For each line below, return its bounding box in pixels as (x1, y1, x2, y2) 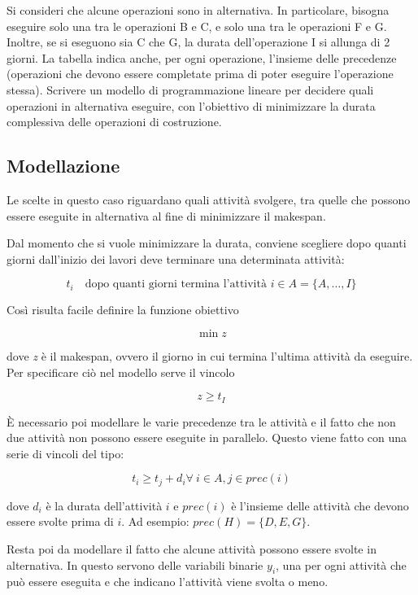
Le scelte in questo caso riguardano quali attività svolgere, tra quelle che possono (7, 190, 411, 208)
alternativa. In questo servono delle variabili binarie (7, 556, 263, 573)
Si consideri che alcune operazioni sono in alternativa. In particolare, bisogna (7, 2, 390, 18)
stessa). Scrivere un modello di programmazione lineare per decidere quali (7, 81, 374, 98)
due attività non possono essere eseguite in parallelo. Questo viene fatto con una (7, 429, 407, 446)
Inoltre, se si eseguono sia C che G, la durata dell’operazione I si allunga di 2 (7, 33, 390, 50)
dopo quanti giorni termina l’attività (85, 278, 267, 291)
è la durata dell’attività (46, 497, 163, 514)
